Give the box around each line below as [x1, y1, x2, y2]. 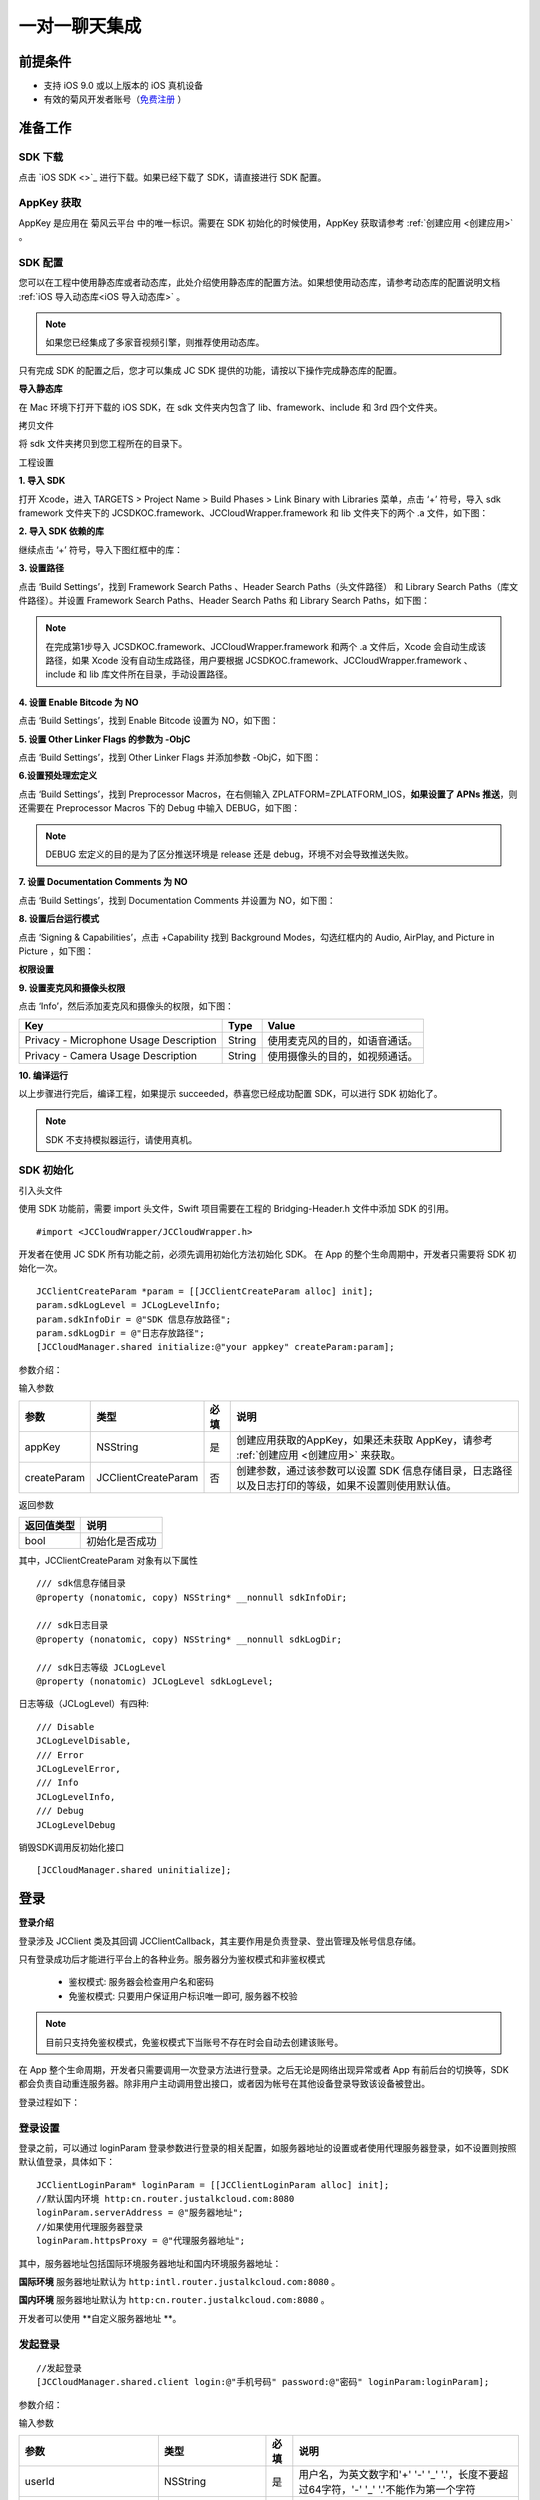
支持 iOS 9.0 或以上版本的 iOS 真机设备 [43, 80, 204, 92]
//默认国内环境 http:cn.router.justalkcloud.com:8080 [36, 2193, 295, 2205]
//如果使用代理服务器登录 [36, 2221, 144, 2232]
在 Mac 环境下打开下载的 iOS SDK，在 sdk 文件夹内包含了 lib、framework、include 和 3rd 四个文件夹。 [18, 401, 444, 413]
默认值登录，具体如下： [18, 2156, 115, 2168]
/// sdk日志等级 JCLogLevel [36, 1661, 167, 1673]
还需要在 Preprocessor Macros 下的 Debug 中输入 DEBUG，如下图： [18, 802, 300, 814]
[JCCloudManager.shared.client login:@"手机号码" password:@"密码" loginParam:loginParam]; [36, 2376, 490, 2388]
